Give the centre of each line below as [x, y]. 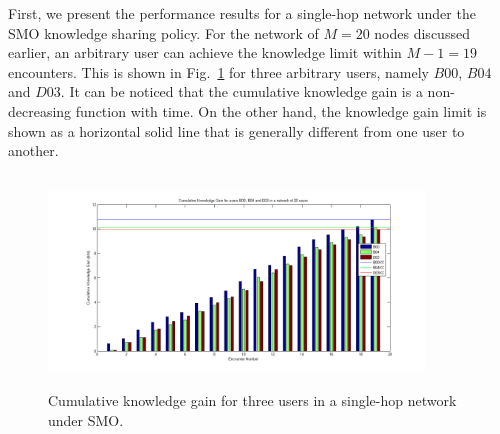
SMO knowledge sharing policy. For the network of [163, 32]
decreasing [40, 110]
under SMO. [86, 419]
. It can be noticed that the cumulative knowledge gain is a [241, 91]
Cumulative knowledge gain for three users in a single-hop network [252, 399]
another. [33, 150]
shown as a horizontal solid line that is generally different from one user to [236, 130]
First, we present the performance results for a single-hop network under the [242, 13]
